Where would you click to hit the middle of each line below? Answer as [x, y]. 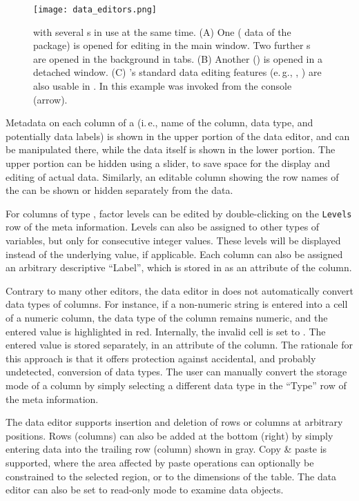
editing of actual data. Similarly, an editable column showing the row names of [172, 176]
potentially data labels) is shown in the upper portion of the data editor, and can [178, 136]
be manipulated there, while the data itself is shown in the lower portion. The [171, 149]
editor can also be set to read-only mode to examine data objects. [145, 490]
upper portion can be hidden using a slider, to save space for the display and [168, 163]
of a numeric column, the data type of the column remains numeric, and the [167, 317]
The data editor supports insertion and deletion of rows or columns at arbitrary [174, 422]
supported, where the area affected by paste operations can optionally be [160, 462]
